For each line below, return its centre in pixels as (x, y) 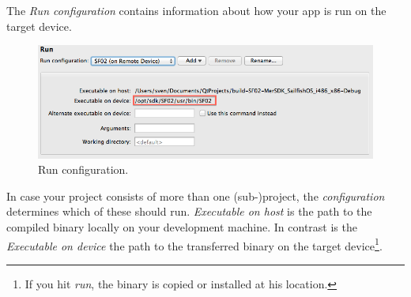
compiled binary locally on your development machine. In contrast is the (182, 227)
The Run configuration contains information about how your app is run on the (196, 10)
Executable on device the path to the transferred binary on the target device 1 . (194, 244)
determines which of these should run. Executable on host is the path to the (189, 211)
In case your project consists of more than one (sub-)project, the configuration (196, 195)
